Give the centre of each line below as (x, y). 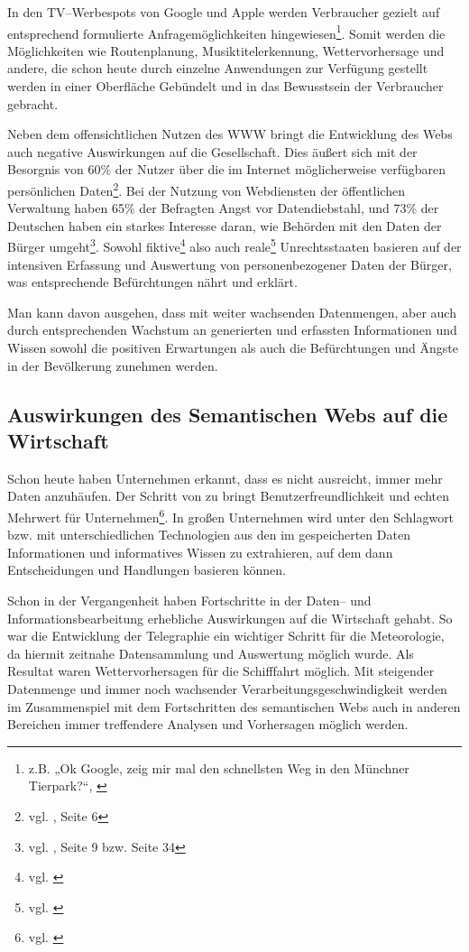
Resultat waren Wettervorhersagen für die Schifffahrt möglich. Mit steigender (221, 671)
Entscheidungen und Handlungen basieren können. (147, 570)
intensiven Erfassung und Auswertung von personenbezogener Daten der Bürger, (230, 264)
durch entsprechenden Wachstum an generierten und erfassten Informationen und (232, 330)
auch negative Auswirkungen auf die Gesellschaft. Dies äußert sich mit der (212, 151)
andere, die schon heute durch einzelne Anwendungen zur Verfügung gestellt (218, 68)
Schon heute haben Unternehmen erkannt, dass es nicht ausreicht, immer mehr (225, 478)
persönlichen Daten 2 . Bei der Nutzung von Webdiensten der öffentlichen (206, 189)
